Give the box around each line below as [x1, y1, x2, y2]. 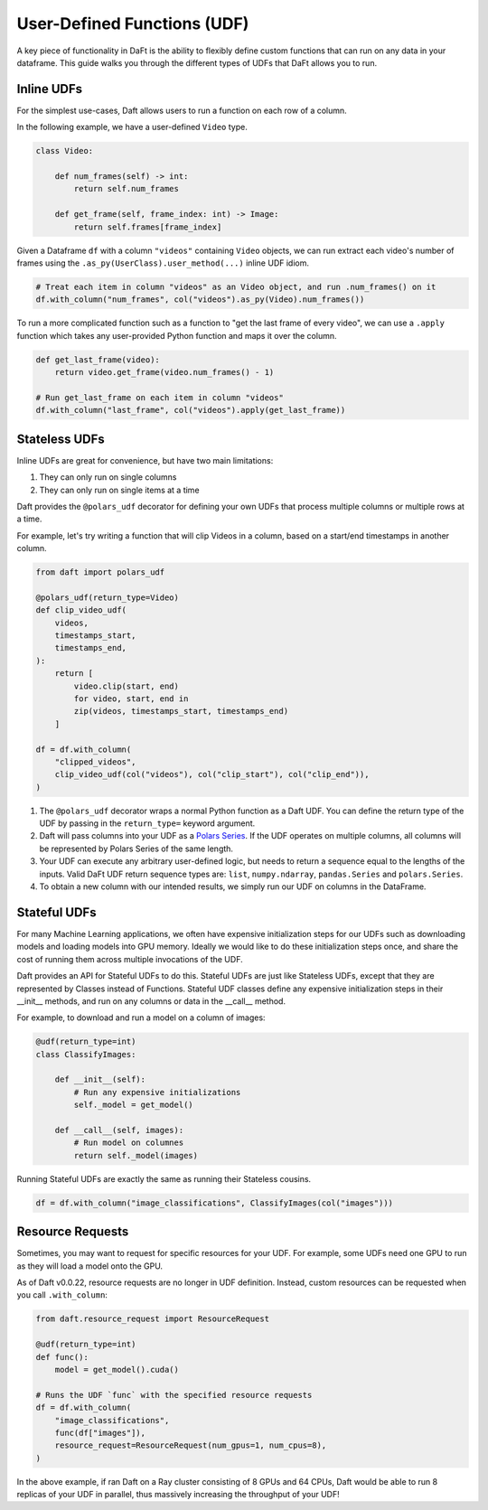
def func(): [35, 1352, 89, 1362]
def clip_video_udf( [35, 605, 127, 615]
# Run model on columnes [73, 1138, 184, 1148]
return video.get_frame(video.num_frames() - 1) [54, 367, 275, 378]
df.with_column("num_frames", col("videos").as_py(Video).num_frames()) [35, 295, 365, 305]
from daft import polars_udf [35, 567, 165, 577]
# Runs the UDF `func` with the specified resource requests [35, 1390, 313, 1400]
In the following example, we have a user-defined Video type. [16, 122, 248, 133]
